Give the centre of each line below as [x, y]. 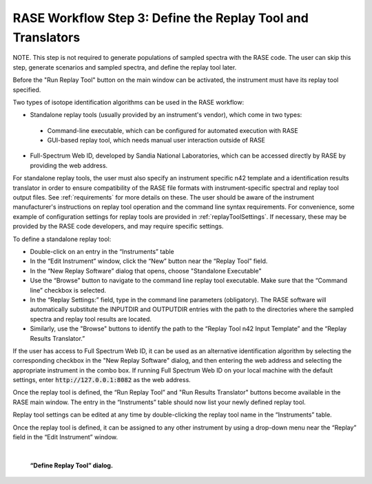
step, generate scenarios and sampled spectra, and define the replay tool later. [125, 67]
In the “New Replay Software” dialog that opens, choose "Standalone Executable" [146, 271]
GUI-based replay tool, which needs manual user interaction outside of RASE [156, 140]
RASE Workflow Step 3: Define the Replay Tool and [161, 18]
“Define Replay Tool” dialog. [72, 465]
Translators [46, 37]
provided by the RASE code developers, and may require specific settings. [118, 227]
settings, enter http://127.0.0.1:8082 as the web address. [102, 380]
